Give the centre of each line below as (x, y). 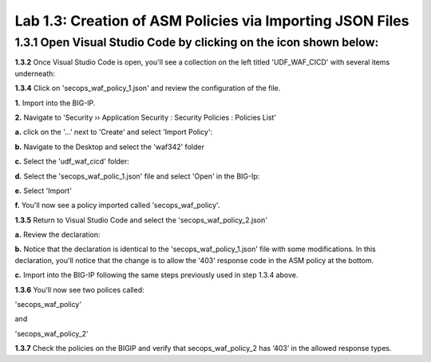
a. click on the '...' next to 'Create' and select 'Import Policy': (114, 132)
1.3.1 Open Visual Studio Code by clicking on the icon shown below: (197, 42)
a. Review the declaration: (57, 234)
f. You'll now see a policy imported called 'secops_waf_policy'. (117, 205)
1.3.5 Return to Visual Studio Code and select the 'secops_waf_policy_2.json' (141, 220)
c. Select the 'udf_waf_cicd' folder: (72, 161)
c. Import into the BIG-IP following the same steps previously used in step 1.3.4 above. (156, 275)
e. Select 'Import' (43, 191)
